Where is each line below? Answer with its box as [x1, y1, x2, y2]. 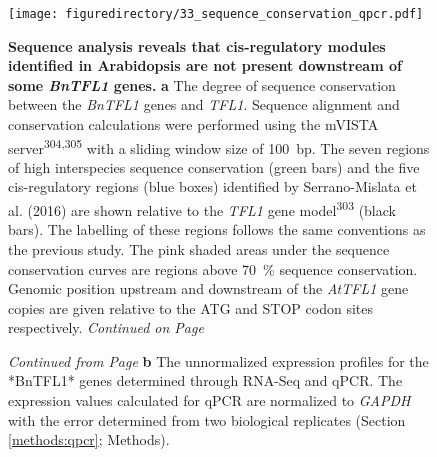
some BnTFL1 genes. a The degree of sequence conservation [8, 74, 396, 95]
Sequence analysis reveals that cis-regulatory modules [8, 35, 386, 56]
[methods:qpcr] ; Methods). [8, 429, 170, 450]
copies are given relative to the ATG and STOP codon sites [8, 297, 373, 318]
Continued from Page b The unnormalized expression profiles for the [8, 350, 429, 371]
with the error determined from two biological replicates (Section [8, 409, 406, 430]
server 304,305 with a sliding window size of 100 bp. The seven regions [8, 134, 430, 158]
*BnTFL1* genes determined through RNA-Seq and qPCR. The [8, 370, 403, 391]
